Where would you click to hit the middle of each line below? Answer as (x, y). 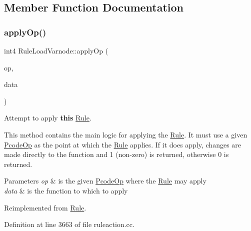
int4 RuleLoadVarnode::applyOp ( (56, 50)
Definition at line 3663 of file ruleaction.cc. (69, 224)
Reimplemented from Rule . (45, 207)
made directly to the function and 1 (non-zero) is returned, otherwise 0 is (116, 154)
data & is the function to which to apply (66, 190)
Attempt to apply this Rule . (48, 118)
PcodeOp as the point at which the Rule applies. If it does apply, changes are (123, 144)
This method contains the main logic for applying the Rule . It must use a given (126, 134)
